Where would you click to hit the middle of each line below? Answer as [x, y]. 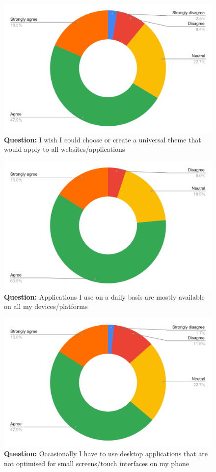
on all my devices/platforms [46, 306]
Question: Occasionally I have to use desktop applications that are [106, 454]
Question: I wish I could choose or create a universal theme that [103, 139]
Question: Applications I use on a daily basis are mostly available [104, 296]
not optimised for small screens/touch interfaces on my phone [96, 463]
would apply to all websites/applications [65, 149]
